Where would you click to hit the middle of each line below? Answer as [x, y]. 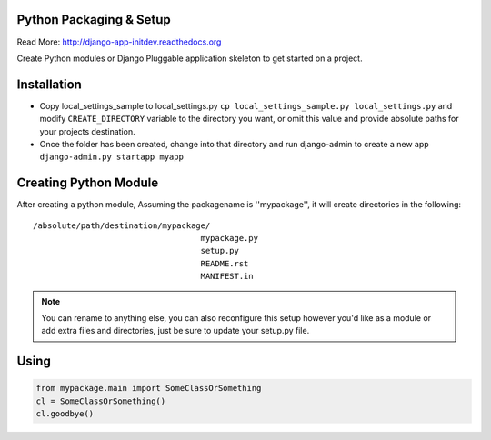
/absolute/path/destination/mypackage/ [122, 225]
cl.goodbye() [65, 414]
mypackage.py [230, 238]
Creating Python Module [88, 183]
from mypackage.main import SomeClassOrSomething [149, 388]
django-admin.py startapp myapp [111, 157]
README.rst [225, 263]
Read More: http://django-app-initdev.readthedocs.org [119, 42]
